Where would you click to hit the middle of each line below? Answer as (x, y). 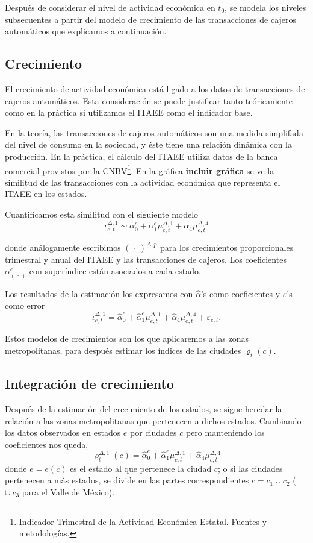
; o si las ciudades (250, 468)
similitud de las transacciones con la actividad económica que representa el (143, 182)
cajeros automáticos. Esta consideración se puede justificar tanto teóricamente (149, 100)
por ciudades (153, 432)
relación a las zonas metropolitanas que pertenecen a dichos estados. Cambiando (153, 420)
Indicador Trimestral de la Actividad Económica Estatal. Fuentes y (143, 521)
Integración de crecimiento (89, 384)
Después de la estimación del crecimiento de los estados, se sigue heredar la (144, 408)
